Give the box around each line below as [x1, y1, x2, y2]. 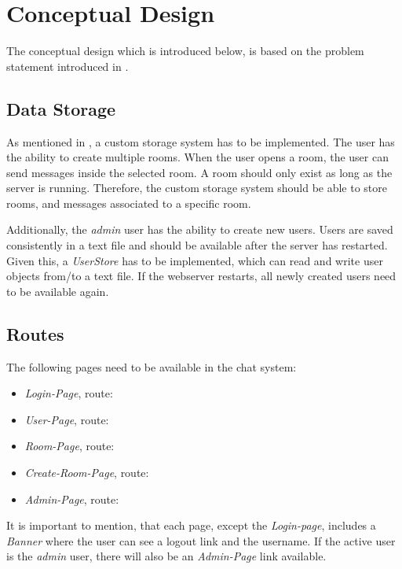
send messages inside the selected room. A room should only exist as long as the [6, 164, 393, 180]
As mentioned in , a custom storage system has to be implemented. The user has [6, 133, 395, 150]
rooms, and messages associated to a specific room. [6, 194, 251, 211]
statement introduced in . [6, 57, 129, 74]
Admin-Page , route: [24, 490, 119, 507]
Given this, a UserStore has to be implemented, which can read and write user [6, 252, 383, 268]
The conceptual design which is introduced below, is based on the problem [6, 42, 364, 59]
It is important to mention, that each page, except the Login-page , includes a [6, 517, 376, 534]
